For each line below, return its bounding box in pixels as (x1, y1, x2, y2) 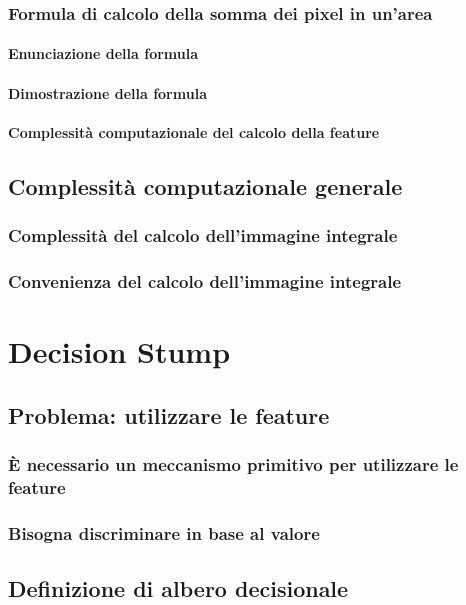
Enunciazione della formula (8, 43, 199, 64)
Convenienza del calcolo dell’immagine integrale (8, 268, 402, 293)
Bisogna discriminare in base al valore (8, 520, 320, 545)
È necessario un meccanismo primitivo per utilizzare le (8, 451, 459, 476)
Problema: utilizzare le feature (8, 399, 330, 430)
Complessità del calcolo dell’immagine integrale (8, 223, 398, 248)
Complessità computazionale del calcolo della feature (8, 121, 380, 142)
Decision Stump (8, 331, 231, 372)
